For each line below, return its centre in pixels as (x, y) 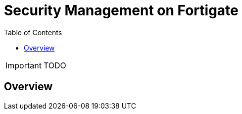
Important (24, 65)
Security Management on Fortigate (121, 10)
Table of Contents (33, 32)
